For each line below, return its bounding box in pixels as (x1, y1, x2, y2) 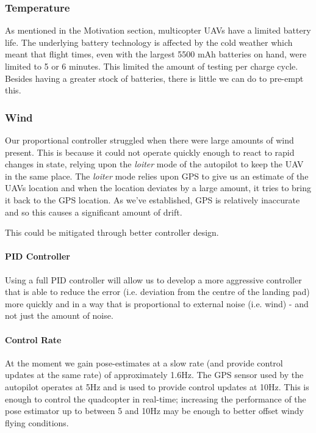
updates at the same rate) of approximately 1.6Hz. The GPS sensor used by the (5, 368, 304, 381)
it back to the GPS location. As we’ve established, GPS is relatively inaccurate (5, 193, 300, 206)
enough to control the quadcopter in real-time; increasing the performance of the (5, 392, 306, 405)
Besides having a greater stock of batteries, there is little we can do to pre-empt (5, 71, 304, 84)
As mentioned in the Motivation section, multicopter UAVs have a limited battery (5, 24, 311, 37)
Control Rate (5, 333, 62, 346)
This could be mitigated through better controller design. (5, 226, 219, 239)
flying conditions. (5, 416, 69, 429)
